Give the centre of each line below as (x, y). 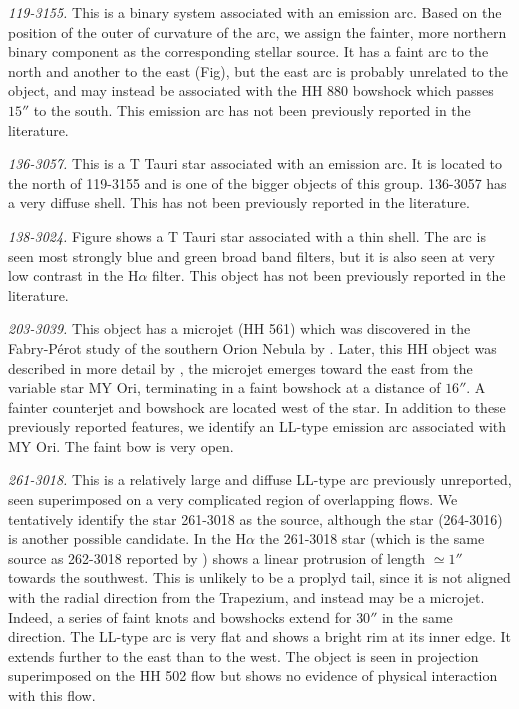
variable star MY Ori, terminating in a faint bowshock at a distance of (224, 387)
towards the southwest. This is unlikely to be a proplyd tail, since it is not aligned (259, 577)
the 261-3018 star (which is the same (372, 538)
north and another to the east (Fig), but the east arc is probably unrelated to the (258, 70)
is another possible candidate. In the (119, 538)
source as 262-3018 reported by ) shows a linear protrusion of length (217, 557)
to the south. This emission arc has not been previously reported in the (252, 109)
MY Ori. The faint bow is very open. (121, 445)
